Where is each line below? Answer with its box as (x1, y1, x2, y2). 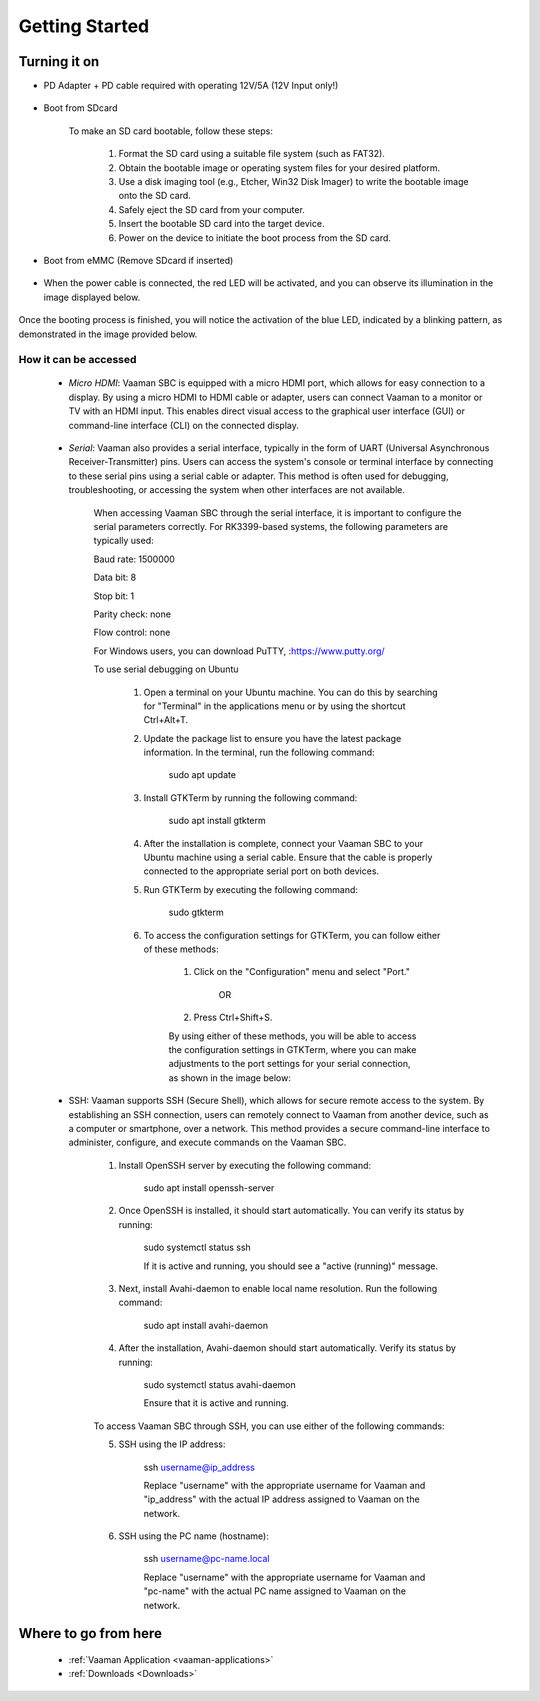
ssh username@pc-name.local (143, 1553, 270, 1565)
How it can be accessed (18, 353, 137, 367)
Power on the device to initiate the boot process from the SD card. (118, 231, 392, 244)
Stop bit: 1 (93, 590, 135, 602)
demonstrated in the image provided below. (18, 328, 198, 340)
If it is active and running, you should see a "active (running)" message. (143, 1260, 439, 1272)
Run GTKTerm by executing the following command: (143, 883, 359, 895)
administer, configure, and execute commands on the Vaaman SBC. (68, 1136, 347, 1149)
